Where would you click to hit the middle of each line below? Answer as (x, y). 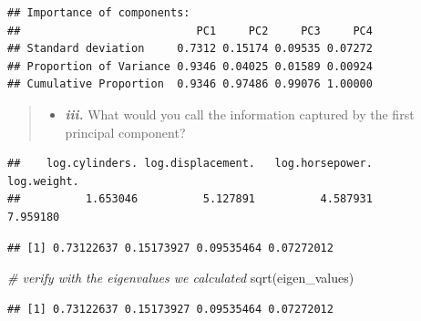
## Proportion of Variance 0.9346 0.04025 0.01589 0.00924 (190, 66)
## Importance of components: (99, 13)
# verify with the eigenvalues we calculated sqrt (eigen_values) (181, 278)
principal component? (125, 132)
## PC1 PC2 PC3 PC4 (190, 31)
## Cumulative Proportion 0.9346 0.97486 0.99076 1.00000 (190, 84)
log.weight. (43, 181)
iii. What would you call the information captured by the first (240, 114)
